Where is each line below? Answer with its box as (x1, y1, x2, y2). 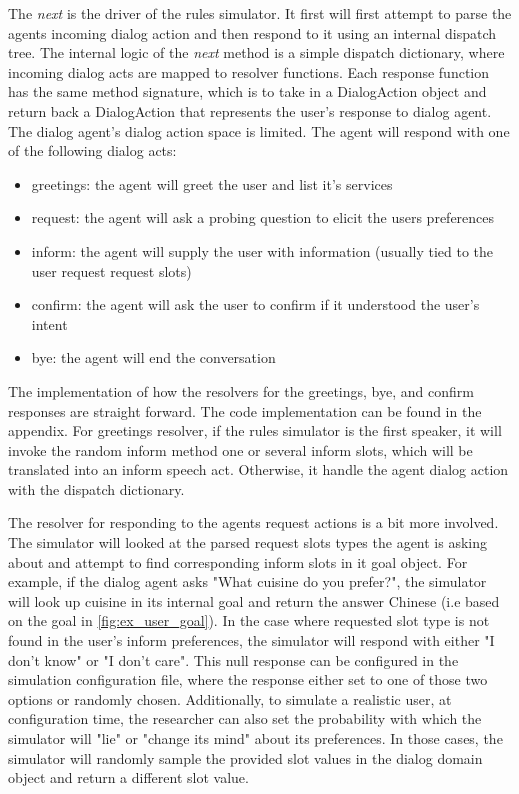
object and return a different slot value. (8, 767, 249, 788)
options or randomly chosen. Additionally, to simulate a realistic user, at (8, 688, 452, 709)
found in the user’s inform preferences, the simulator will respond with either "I (8, 630, 495, 651)
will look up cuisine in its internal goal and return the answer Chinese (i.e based (8, 590, 500, 611)
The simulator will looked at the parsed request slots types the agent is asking (8, 532, 488, 553)
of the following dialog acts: (8, 140, 177, 161)
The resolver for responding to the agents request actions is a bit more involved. (8, 512, 499, 533)
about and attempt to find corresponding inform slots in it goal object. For (8, 551, 468, 572)
